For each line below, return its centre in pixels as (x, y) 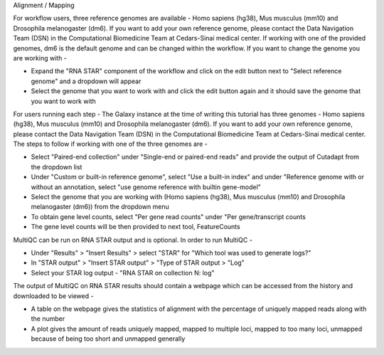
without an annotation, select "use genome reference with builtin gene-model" (146, 187)
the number (48, 319)
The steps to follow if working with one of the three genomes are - (110, 144)
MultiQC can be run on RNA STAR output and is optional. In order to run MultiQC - (133, 240)
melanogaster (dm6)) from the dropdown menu (100, 207)
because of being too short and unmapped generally (108, 339)
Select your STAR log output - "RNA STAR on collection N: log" (123, 272)
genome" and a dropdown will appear (86, 81)
